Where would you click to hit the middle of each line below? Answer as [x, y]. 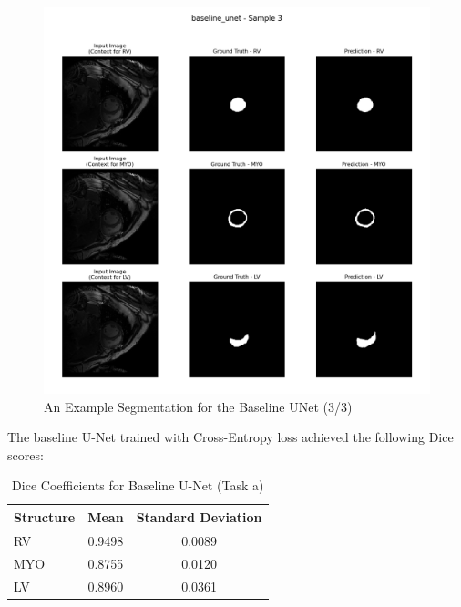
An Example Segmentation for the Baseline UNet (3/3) [198, 406]
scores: [26, 454]
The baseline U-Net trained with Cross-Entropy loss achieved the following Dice [230, 437]
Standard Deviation [199, 516]
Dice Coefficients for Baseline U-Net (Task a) [138, 485]
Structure [45, 516]
